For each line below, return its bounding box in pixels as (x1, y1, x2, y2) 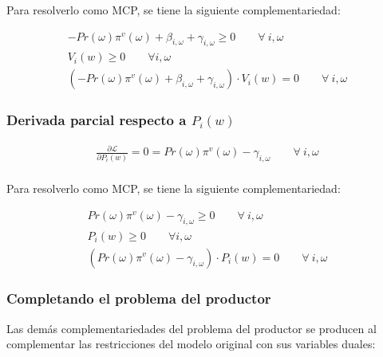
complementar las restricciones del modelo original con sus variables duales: (6, 335, 376, 352)
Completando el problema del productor (6, 288, 271, 308)
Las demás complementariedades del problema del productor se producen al (6, 320, 377, 336)
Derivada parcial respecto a (6, 110, 187, 130)
